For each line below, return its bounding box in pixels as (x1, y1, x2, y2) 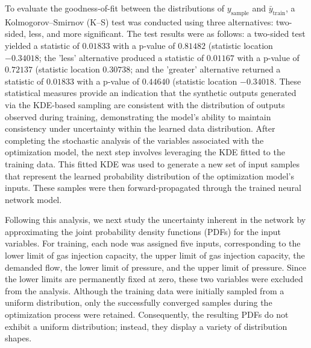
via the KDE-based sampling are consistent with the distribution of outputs (5, 98, 285, 111)
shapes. (5, 332, 32, 344)
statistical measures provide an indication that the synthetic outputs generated (5, 86, 297, 99)
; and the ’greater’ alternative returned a (130, 63, 281, 76)
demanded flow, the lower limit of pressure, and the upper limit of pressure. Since (5, 260, 306, 273)
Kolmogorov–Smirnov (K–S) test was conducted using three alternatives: (5, 15, 274, 28)
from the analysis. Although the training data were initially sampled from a (5, 284, 284, 297)
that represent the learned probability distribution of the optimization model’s (5, 169, 294, 182)
